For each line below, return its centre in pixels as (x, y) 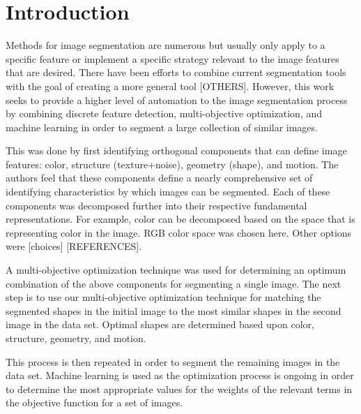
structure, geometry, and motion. (76, 338)
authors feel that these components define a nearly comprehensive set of (159, 178)
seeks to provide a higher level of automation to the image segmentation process (177, 99)
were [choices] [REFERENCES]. (74, 246)
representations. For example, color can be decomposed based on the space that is (180, 219)
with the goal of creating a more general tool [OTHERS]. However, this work (170, 86)
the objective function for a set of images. (94, 402)
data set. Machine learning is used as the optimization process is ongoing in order (180, 375)
